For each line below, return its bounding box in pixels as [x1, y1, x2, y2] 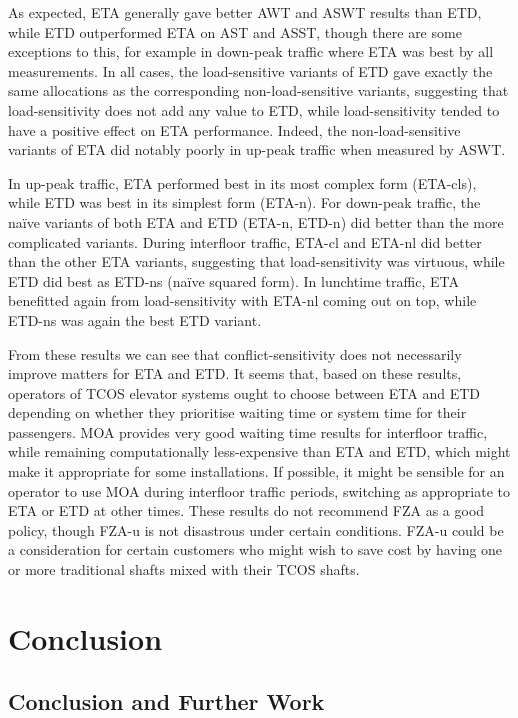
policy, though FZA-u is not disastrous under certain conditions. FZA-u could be [8, 519, 504, 540]
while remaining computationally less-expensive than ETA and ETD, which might [8, 441, 511, 462]
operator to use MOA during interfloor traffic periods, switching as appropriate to [8, 480, 510, 501]
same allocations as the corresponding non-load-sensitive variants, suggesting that [8, 80, 509, 101]
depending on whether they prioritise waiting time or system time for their [8, 402, 467, 423]
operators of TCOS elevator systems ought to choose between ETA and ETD [8, 382, 480, 403]
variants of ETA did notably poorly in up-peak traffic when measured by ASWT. [8, 139, 506, 160]
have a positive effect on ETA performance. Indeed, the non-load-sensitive [8, 119, 461, 140]
